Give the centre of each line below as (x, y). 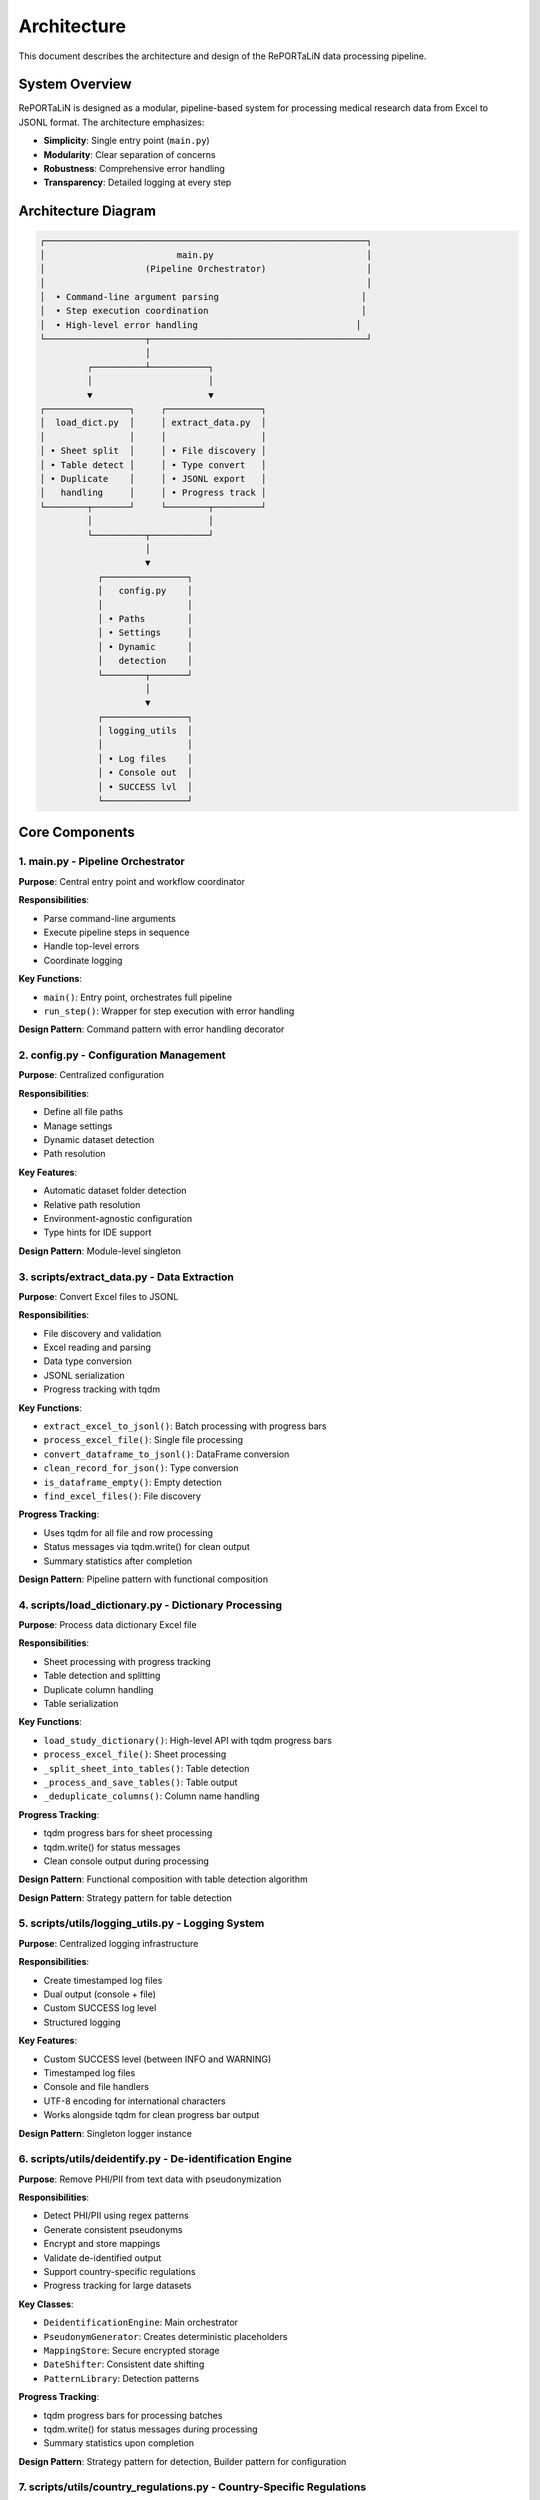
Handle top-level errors (91, 946)
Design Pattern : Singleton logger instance (105, 2133)
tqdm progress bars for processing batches (133, 2415)
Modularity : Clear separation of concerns (129, 154)
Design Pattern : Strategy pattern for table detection (125, 1897)
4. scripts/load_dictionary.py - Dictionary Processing (150, 1605)
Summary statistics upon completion (119, 2443)
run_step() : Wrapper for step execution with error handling (169, 1011)
